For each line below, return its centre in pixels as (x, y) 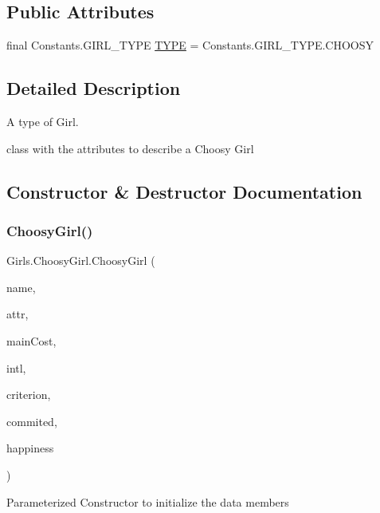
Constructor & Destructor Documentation (184, 191)
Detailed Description (94, 88)
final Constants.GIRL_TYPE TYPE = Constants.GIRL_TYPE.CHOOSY (190, 45)
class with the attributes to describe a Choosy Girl (130, 148)
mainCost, (31, 340)
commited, (32, 421)
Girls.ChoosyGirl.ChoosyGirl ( (81, 260)
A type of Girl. (43, 121)
